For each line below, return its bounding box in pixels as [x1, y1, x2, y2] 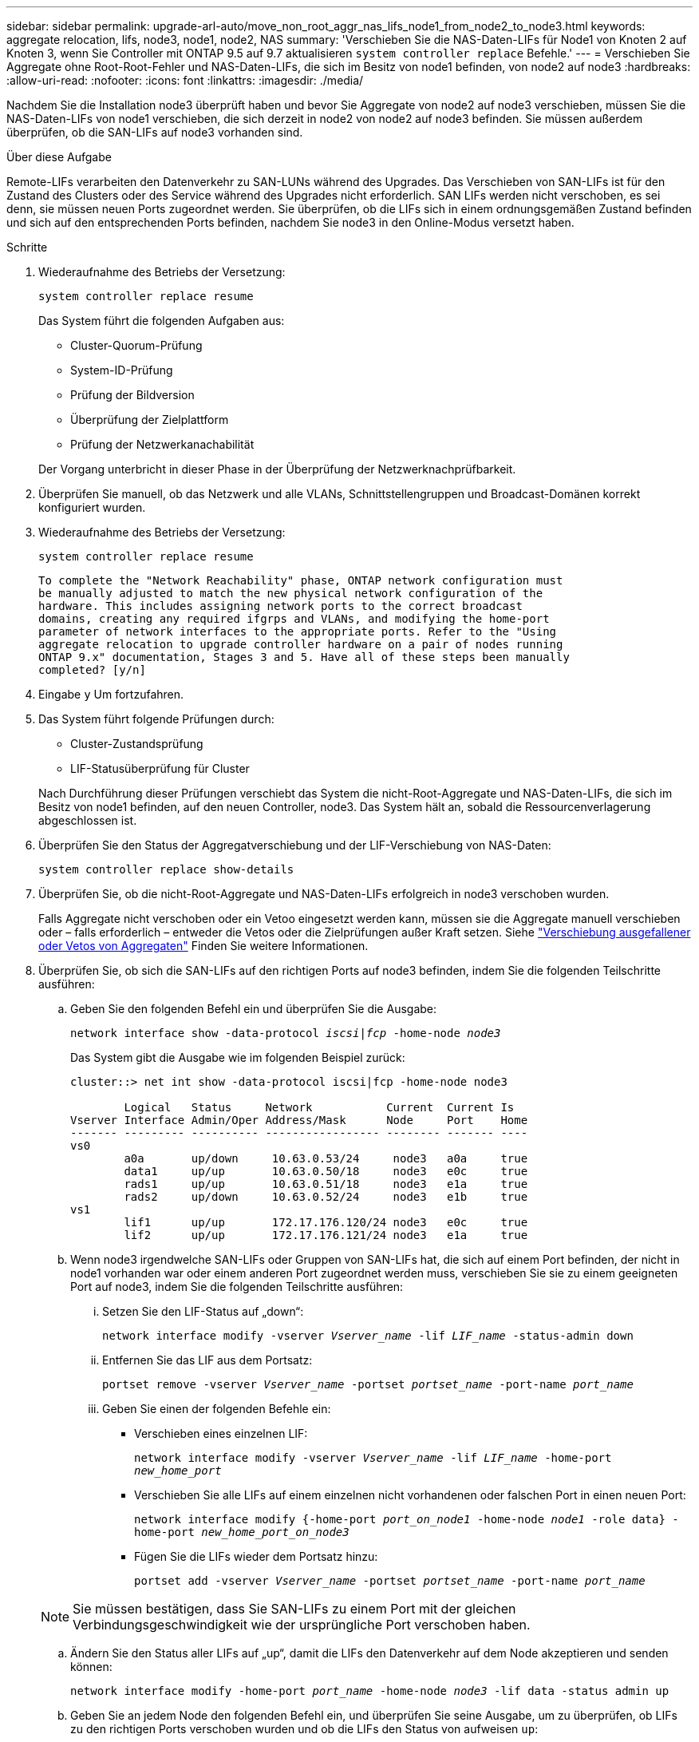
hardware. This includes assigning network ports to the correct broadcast [38, 600, 523, 612]
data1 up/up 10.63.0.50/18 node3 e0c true [124, 1165, 528, 1178]
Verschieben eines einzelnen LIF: [134, 1427, 308, 1440]
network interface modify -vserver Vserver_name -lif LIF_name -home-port [134, 1451, 612, 1464]
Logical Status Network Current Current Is [124, 1101, 515, 1114]
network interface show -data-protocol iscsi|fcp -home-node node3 [70, 1027, 501, 1039]
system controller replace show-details [38, 863, 294, 876]
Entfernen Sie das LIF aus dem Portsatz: [102, 1353, 313, 1367]
